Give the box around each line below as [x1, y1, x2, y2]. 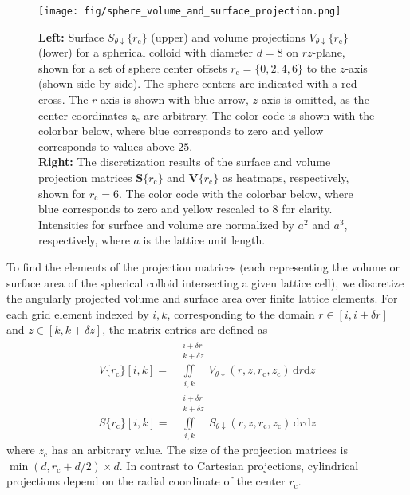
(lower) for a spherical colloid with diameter [38, 44, 253, 61]
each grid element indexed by [6, 305, 149, 322]
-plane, [312, 44, 345, 61]
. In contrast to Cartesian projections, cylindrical [119, 457, 359, 473]
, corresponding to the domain [167, 305, 315, 322]
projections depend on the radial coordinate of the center [6, 473, 286, 489]
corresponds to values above [38, 137, 175, 154]
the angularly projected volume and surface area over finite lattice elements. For [6, 290, 398, 307]
